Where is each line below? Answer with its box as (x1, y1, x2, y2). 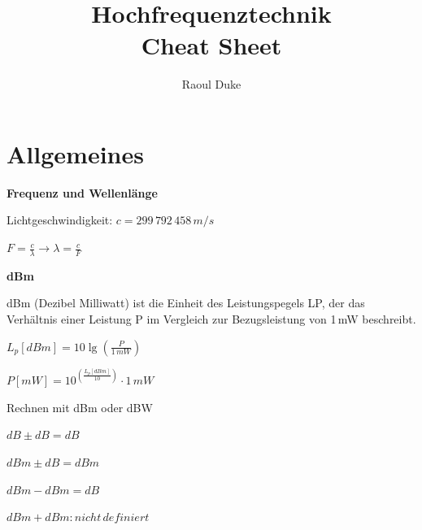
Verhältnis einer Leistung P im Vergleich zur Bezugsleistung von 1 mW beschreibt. (7, 311, 416, 328)
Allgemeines (7, 137, 144, 170)
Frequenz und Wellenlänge (7, 184, 158, 201)
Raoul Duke (181, 76, 241, 93)
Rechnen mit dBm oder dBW (7, 398, 153, 415)
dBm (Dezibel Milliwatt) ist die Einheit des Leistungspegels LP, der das (7, 294, 365, 311)
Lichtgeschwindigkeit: (7, 211, 113, 228)
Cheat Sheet (141, 28, 282, 62)
